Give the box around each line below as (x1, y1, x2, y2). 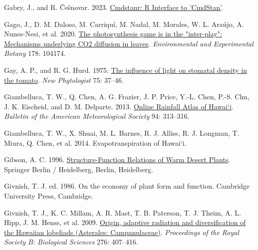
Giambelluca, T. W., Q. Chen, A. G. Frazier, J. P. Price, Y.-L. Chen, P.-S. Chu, (4, 91, 250, 102)
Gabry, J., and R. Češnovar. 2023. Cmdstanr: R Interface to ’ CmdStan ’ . (4, 2, 223, 12)
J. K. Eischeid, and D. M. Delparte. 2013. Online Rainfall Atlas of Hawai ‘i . (4, 101, 234, 111)
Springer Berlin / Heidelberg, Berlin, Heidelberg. (4, 164, 153, 174)
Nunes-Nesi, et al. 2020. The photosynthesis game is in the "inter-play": (4, 28, 222, 39)
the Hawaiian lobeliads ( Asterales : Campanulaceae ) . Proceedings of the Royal (4, 227, 240, 237)
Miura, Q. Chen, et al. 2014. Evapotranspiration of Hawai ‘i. (4, 137, 187, 148)
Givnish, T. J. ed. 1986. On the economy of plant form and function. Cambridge (4, 181, 250, 191)
